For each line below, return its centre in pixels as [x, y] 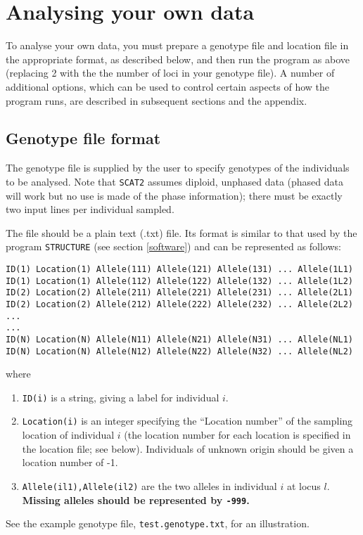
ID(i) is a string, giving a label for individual [121, 397]
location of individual [68, 435]
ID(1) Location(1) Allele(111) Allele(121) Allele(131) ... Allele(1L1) [179, 269]
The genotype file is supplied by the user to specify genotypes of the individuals [178, 168]
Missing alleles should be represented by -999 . [136, 499]
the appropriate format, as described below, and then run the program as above [178, 59]
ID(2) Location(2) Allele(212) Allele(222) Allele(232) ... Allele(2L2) [179, 304]
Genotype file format [83, 138]
